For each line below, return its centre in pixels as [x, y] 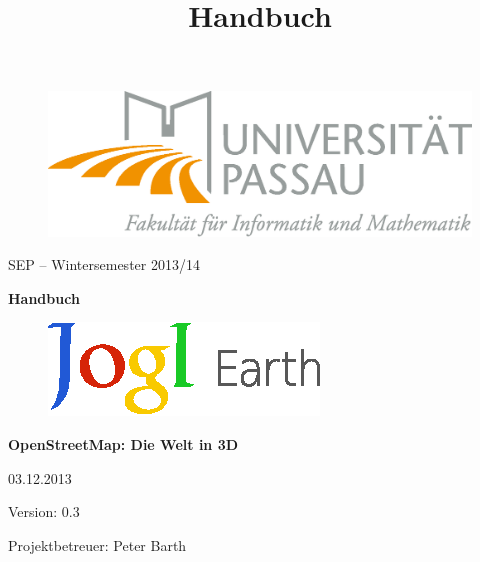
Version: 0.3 [44, 511]
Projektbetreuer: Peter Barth [97, 544]
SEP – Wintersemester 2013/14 [104, 264]
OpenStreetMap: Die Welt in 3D [123, 444]
